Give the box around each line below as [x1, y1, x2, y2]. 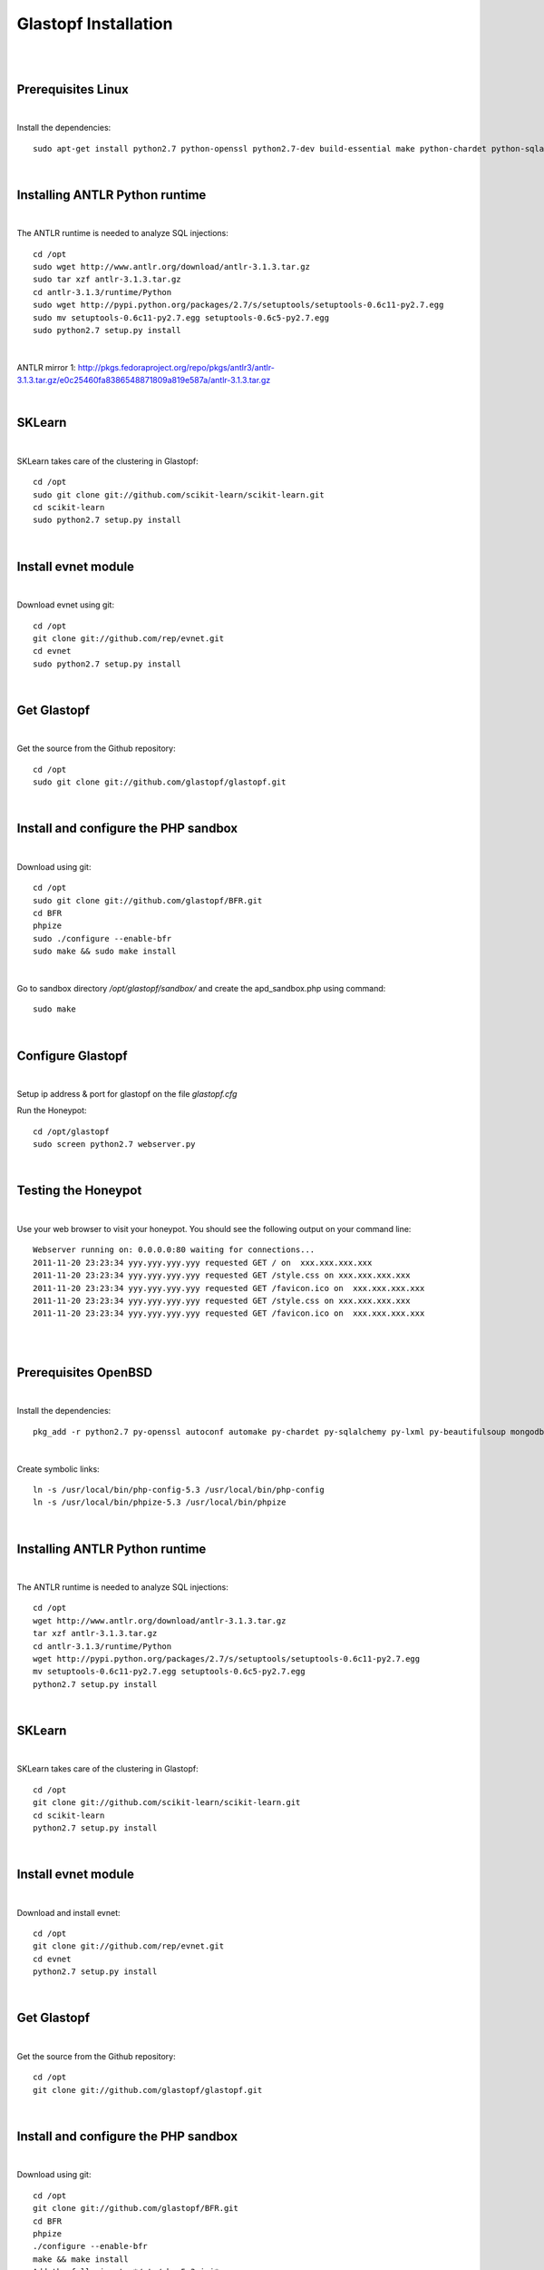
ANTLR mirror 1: [16, 361, 76, 372]
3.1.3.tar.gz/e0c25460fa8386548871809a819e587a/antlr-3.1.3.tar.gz [16, 375, 271, 386]
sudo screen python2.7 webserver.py [33, 1140, 196, 1150]
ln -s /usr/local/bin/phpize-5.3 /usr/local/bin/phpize [33, 1497, 287, 1507]
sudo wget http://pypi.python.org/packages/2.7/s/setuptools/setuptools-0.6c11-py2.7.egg [33, 300, 444, 311]
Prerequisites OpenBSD [16, 1365, 153, 1380]
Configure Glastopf [16, 1048, 128, 1063]
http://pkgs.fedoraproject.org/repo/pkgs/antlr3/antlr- [77, 361, 276, 372]
